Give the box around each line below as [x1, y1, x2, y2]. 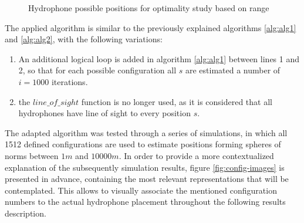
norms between [5, 149, 59, 161]
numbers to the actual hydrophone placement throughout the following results [5, 195, 286, 208]
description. [5, 207, 46, 219]
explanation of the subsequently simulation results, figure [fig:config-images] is [5, 161, 285, 173]
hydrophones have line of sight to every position [18, 107, 191, 119]
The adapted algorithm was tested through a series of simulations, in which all [5, 126, 288, 138]
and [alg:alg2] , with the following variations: [5, 33, 163, 45]
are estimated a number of [185, 64, 281, 76]
